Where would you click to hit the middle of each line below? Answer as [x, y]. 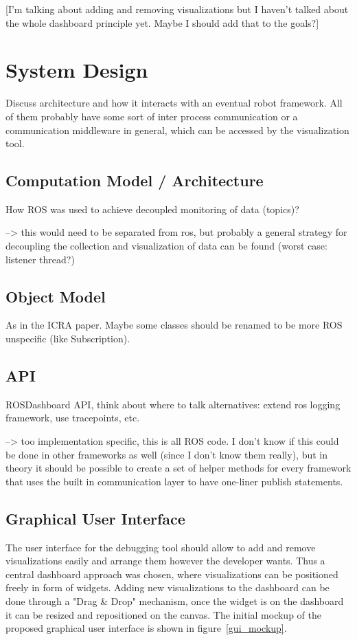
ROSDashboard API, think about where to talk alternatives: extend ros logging [173, 404]
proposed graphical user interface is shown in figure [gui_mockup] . [146, 628]
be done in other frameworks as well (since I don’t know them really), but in [166, 454]
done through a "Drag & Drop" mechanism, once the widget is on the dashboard [175, 601]
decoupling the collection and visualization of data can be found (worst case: [166, 246]
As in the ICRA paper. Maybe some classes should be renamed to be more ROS [174, 325]
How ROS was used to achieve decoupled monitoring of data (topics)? [152, 209]
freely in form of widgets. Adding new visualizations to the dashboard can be [168, 587]
